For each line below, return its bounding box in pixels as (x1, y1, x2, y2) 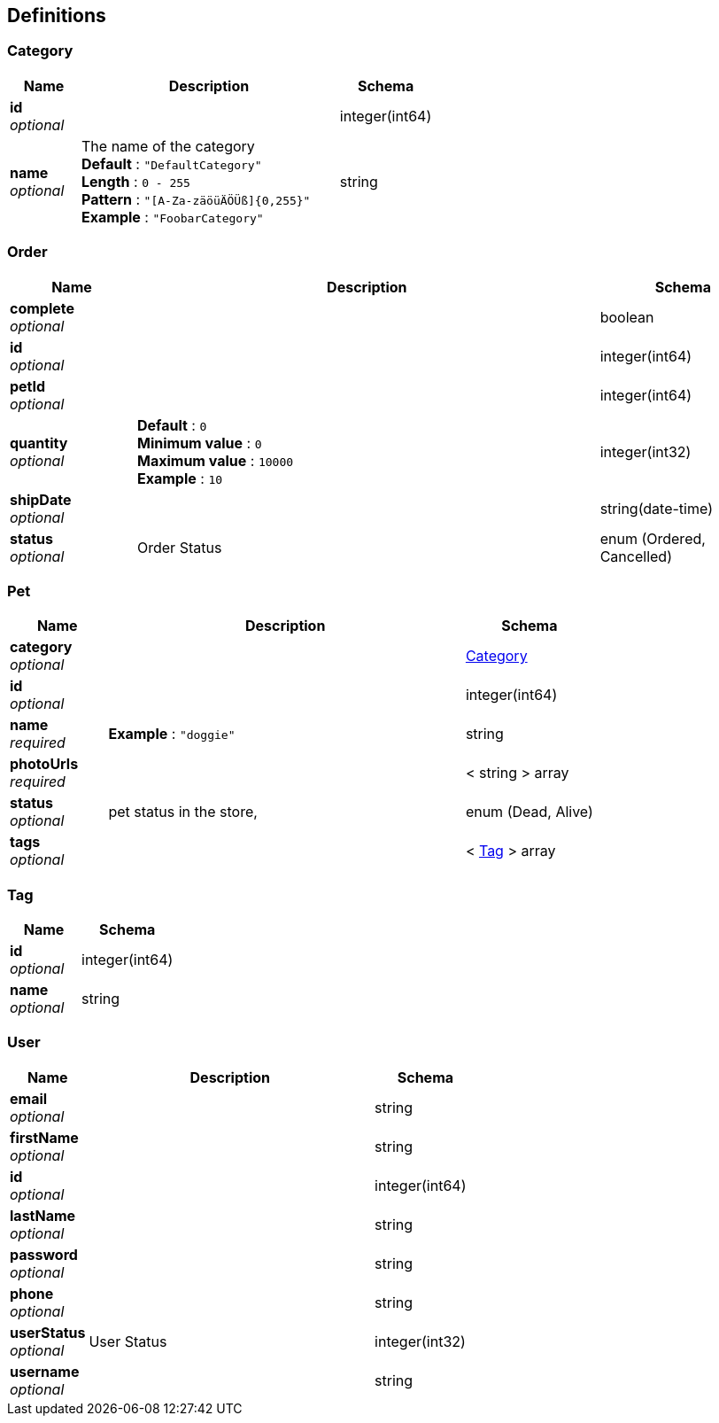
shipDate (10, 490, 72, 509)
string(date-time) (599, 499, 713, 517)
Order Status (136, 538, 222, 556)
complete (10, 299, 75, 317)
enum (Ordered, (599, 529, 706, 548)
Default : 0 (136, 416, 207, 434)
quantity (10, 433, 68, 452)
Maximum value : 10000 (136, 451, 294, 470)
